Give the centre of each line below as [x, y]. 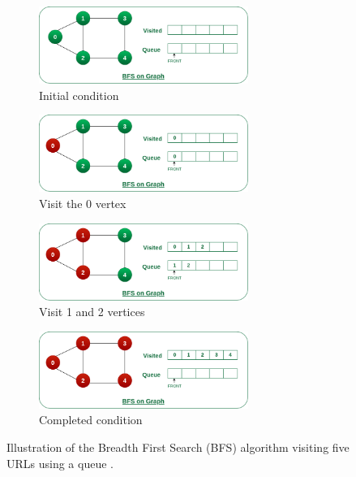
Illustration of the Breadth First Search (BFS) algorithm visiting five [178, 447]
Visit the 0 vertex [83, 203]
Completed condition [91, 420]
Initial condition [79, 95]
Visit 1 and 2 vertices [92, 312]
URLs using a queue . [60, 463]
